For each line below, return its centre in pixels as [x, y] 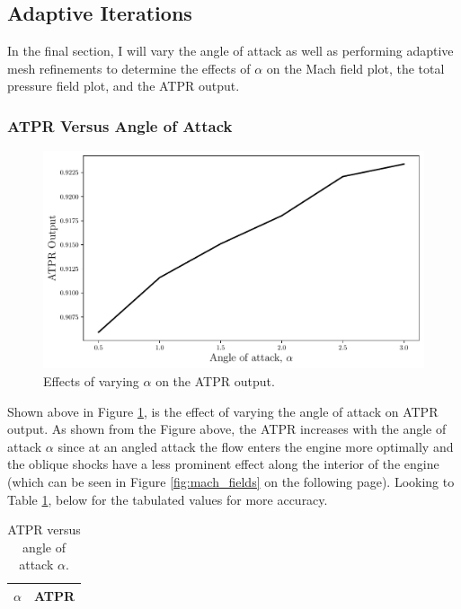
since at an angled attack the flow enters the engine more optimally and [256, 446]
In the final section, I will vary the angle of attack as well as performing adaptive [230, 51]
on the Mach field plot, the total [355, 68]
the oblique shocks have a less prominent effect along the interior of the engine [223, 464]
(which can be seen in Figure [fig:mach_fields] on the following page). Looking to [231, 481]
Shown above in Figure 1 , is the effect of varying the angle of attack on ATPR [223, 411]
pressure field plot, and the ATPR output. [124, 86]
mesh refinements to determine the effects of [129, 68]
